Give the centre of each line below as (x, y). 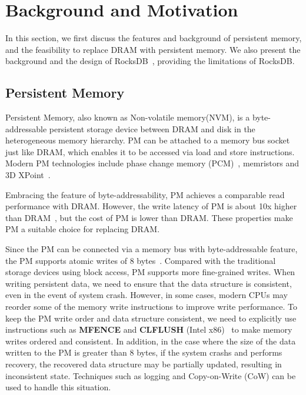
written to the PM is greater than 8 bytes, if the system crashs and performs (144, 352)
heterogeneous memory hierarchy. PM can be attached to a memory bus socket (148, 140)
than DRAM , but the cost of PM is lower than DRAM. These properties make (149, 217)
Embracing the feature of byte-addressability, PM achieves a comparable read (145, 194)
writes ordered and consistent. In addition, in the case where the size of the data (151, 341)
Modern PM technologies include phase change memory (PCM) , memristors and (152, 163)
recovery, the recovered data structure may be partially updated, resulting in (144, 364)
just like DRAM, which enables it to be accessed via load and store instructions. (150, 151)
